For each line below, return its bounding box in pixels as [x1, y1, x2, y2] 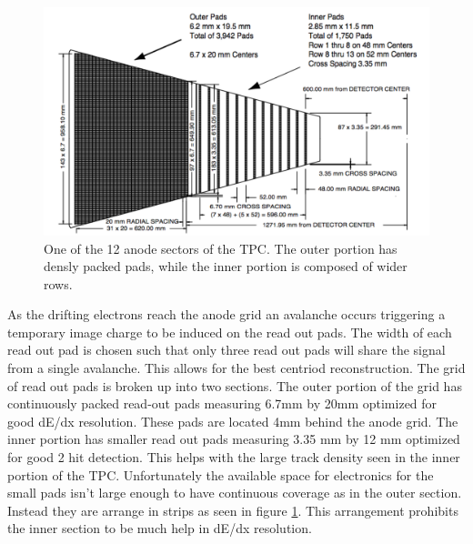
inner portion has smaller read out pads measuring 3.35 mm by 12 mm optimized [7, 429, 460, 448]
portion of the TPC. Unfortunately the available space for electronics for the [7, 465, 434, 484]
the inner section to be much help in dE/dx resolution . [7, 519, 312, 538]
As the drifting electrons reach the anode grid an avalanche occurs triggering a [7, 305, 446, 324]
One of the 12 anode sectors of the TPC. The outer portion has [44, 238, 398, 257]
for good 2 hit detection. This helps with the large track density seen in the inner [7, 448, 460, 467]
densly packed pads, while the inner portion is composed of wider [44, 257, 408, 276]
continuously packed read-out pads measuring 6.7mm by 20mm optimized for [7, 394, 438, 413]
